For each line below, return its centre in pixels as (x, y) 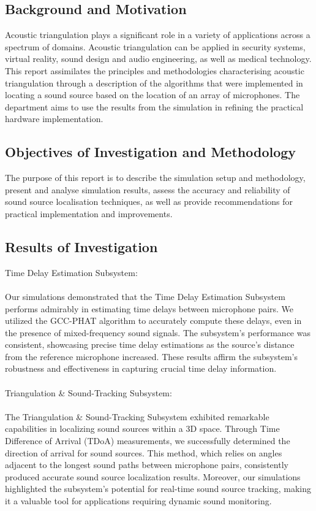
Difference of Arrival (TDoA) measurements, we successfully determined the (148, 441)
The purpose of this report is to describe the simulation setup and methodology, (155, 178)
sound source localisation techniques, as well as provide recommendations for (149, 202)
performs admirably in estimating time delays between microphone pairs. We (149, 308)
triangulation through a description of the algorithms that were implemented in (154, 83)
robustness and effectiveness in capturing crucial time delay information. (141, 368)
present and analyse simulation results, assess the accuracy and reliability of (148, 189)
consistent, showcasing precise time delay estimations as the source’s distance (150, 344)
